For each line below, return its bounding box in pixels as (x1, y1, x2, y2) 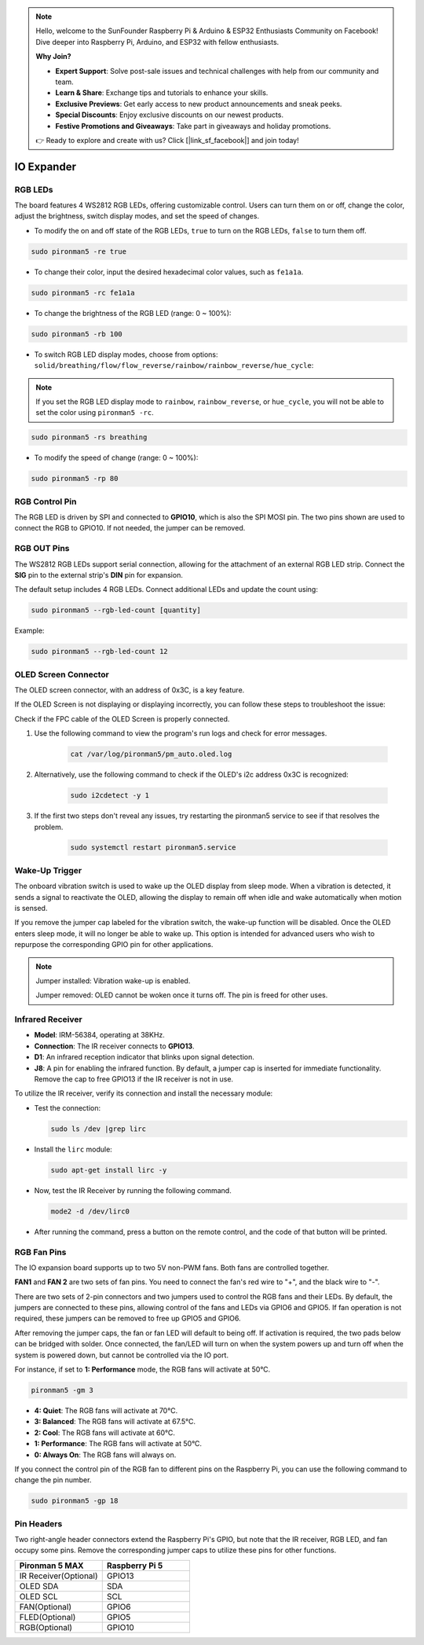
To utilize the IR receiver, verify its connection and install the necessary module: (14, 1089, 273, 1098)
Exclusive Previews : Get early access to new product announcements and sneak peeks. (55, 99, 342, 108)
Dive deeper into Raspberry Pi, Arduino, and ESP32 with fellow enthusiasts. (35, 37, 280, 46)
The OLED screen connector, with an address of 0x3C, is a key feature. (14, 685, 245, 695)
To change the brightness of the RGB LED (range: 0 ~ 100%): (34, 308, 232, 318)
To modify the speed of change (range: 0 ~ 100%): (34, 453, 199, 463)
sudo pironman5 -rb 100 (31, 329, 123, 338)
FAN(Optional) (19, 1601, 72, 1612)
